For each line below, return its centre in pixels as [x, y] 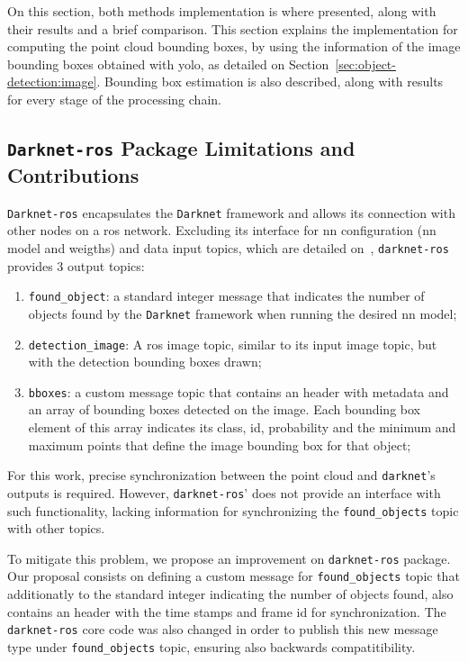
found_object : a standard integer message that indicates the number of [226, 296]
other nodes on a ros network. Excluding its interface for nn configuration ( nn [222, 230]
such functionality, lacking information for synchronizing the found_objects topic [233, 510]
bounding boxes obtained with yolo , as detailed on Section [168, 63]
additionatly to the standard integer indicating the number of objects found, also [230, 594]
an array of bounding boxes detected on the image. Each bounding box [224, 409]
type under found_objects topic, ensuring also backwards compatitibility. [211, 646]
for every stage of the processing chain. [114, 99]
